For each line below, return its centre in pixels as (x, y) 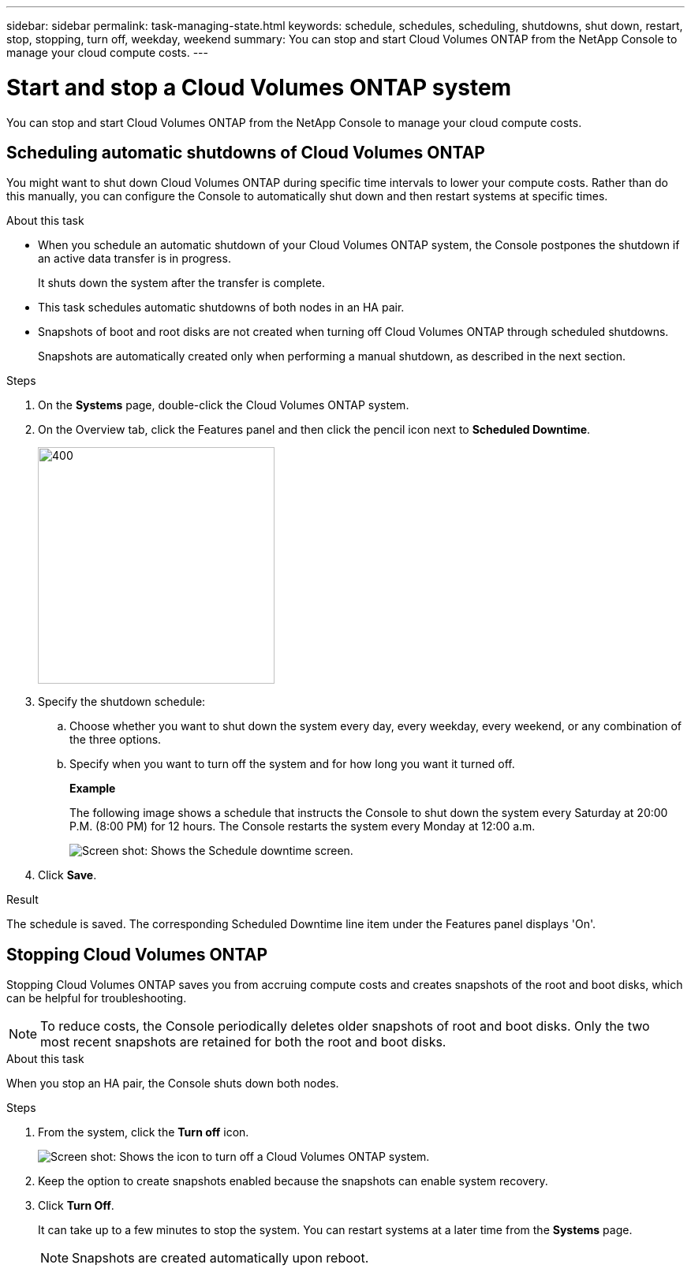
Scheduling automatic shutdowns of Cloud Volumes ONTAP (246, 152)
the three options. (116, 740)
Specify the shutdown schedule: (122, 702)
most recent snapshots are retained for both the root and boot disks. (243, 1042)
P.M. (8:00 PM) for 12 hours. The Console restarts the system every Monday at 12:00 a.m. (303, 826)
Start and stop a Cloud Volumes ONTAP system (259, 87)
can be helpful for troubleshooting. (97, 998)
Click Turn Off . (76, 1206)
